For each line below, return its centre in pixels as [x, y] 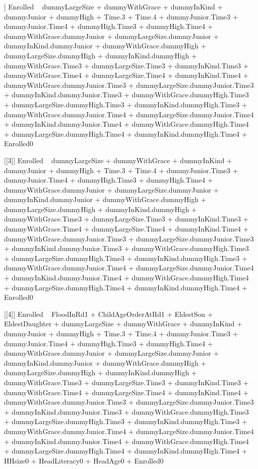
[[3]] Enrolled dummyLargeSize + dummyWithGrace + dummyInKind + [118, 160]
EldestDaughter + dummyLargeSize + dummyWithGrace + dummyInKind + [123, 324]
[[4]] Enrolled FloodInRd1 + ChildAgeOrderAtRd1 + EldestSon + [109, 314]
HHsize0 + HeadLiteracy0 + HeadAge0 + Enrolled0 [84, 460]
